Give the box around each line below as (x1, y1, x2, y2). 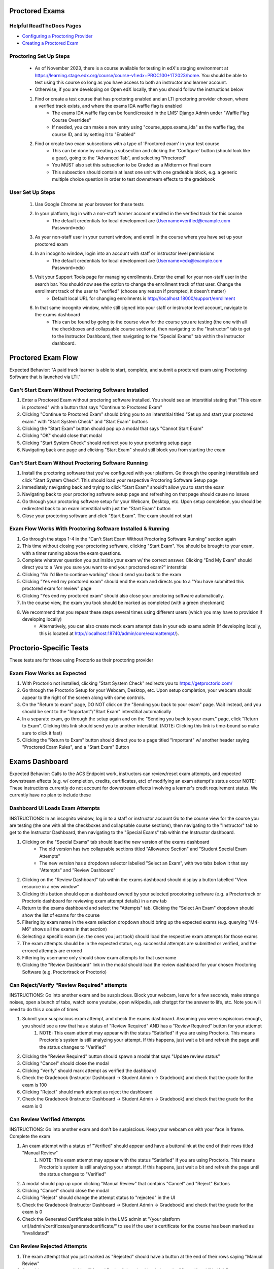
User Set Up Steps (9, 188, 55, 195)
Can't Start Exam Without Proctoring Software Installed (9, 386, 149, 393)
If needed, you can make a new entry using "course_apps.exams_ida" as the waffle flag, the (52, 124, 245, 130)
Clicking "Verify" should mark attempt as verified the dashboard (22, 1067, 156, 1074)
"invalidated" (22, 1230, 49, 1236)
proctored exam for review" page (22, 585, 91, 591)
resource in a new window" (22, 884, 80, 890)
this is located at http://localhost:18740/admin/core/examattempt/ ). (39, 630, 180, 637)
